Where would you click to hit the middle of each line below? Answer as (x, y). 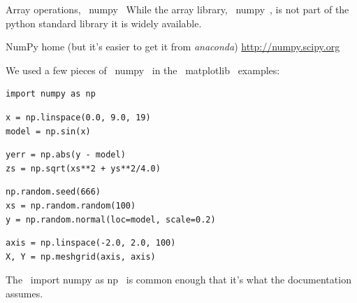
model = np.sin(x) (48, 131)
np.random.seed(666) (53, 192)
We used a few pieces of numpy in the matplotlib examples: (143, 70)
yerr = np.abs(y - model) (66, 155)
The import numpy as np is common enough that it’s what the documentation (178, 280)
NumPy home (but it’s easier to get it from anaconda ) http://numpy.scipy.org (173, 47)
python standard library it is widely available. (104, 23)
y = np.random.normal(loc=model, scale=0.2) (111, 219)
